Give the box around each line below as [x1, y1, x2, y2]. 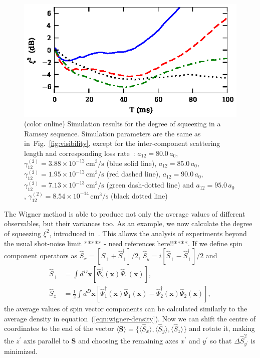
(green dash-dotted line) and [106, 180, 194, 190]
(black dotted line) [111, 190, 168, 201]
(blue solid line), [106, 157, 157, 168]
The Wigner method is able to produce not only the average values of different [4, 208, 245, 219]
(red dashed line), [106, 168, 160, 179]
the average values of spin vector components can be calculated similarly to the [4, 303, 247, 314]
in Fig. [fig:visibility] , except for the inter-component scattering [24, 138, 220, 148]
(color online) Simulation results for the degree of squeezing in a [24, 118, 221, 129]
